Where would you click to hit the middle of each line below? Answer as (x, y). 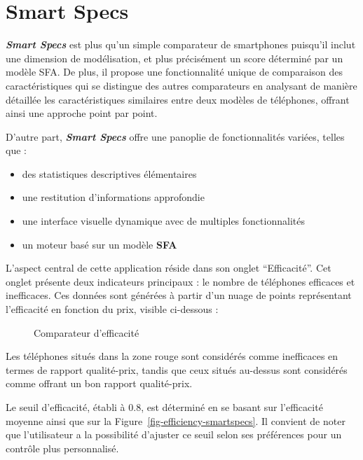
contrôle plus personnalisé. (62, 448)
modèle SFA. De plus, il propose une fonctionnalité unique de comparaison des (174, 72)
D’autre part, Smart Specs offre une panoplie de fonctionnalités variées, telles (175, 136)
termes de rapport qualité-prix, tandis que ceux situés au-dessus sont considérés (177, 369)
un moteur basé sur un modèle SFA (100, 244)
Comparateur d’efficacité (87, 332)
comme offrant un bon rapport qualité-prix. (99, 383)
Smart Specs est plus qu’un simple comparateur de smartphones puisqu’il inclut (181, 44)
